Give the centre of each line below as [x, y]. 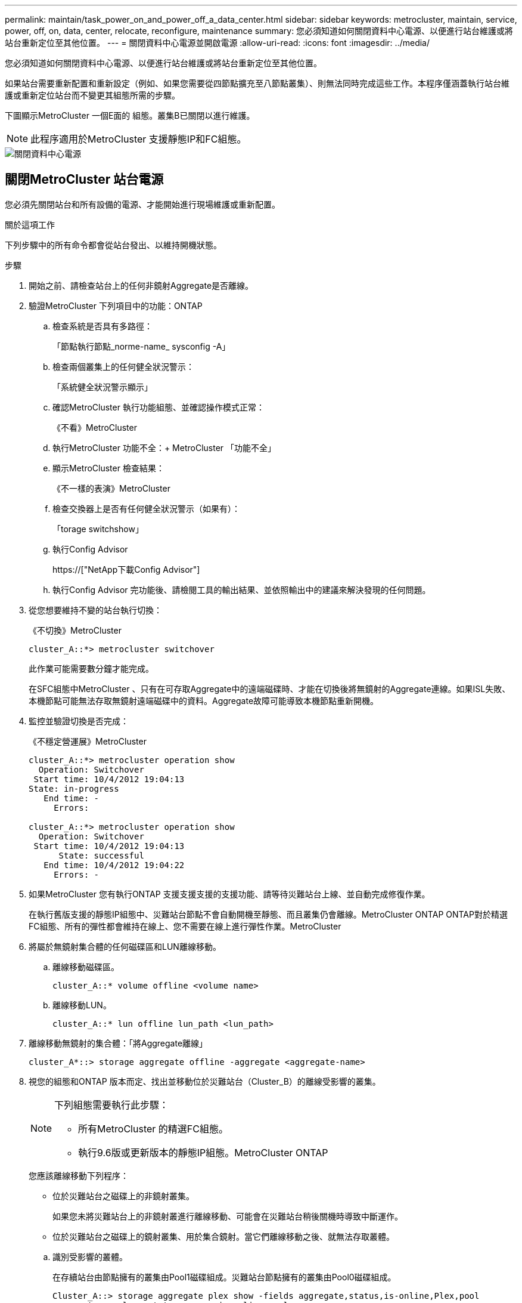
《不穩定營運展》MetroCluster [88, 741]
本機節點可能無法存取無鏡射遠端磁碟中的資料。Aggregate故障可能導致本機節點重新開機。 [204, 700]
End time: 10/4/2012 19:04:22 [114, 865]
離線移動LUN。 [82, 1005]
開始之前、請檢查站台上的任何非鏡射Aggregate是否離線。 [141, 285]
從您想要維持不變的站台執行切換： [95, 610]
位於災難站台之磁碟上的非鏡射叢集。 [123, 1196]
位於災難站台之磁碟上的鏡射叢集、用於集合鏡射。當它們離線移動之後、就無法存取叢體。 [223, 1236]
